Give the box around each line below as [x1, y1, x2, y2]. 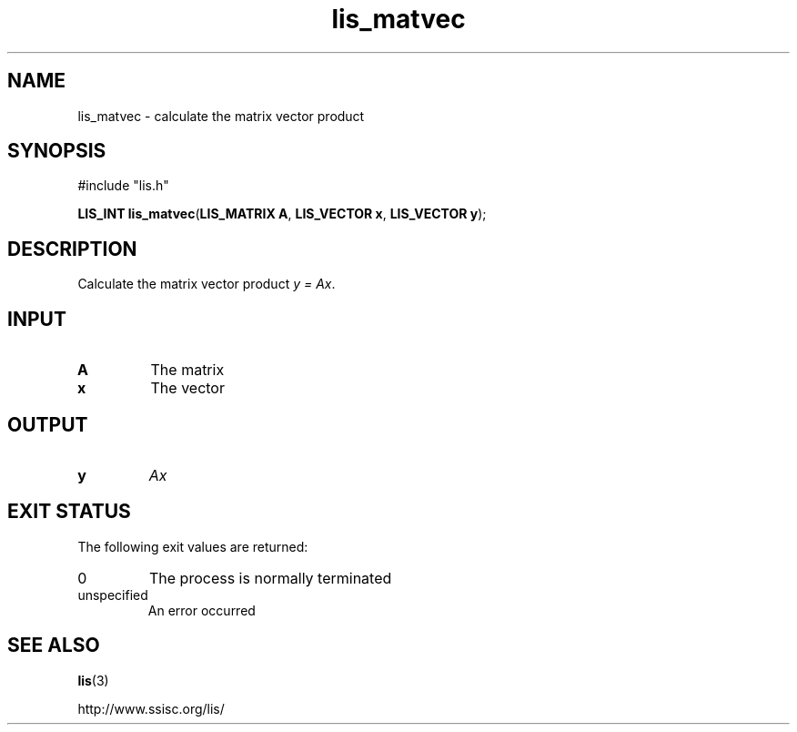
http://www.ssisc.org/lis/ [77, 700, 225, 717]
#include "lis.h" [77, 178, 169, 194]
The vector [150, 379, 225, 398]
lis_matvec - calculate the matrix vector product [77, 107, 365, 124]
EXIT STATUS [7, 500, 131, 524]
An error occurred [147, 602, 256, 618]
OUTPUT [7, 412, 88, 436]
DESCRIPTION [7, 237, 137, 260]
